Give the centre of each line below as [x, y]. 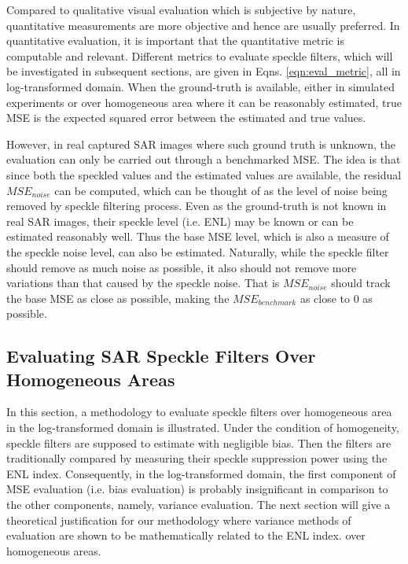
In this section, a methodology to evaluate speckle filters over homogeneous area [199, 412]
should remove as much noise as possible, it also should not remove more [182, 267]
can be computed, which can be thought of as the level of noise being [221, 190]
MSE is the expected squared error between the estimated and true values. [186, 118]
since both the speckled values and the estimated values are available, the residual [204, 174]
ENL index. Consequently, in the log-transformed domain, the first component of [201, 473]
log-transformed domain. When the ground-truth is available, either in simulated [200, 86]
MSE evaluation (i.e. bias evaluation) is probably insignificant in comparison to [197, 489]
